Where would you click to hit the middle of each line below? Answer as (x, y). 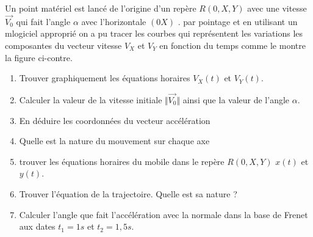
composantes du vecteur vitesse (63, 45)
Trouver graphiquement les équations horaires (105, 78)
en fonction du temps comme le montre (232, 45)
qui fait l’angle (43, 21)
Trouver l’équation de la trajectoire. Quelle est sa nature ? (128, 193)
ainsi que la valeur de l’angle (236, 100)
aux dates (37, 226)
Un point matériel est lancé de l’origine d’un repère (101, 8)
